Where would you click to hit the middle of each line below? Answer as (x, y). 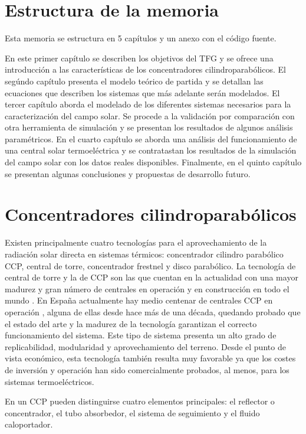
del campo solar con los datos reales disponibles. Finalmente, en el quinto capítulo (153, 162)
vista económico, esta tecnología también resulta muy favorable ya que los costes (150, 358)
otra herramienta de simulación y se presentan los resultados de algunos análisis (149, 127)
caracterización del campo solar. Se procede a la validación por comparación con (150, 115)
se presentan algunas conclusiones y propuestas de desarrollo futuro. (128, 173)
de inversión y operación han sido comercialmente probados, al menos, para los (147, 369)
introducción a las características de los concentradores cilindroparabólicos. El (145, 69)
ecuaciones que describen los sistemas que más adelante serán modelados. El (142, 92)
